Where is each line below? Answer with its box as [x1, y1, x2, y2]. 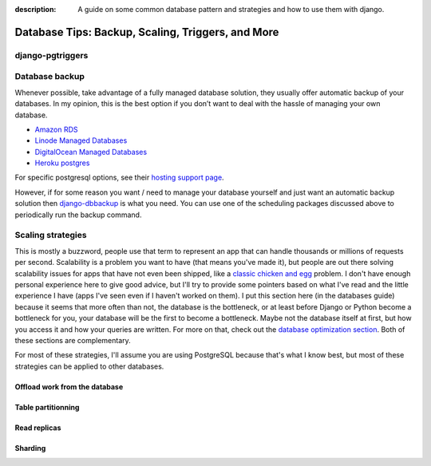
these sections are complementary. [14, 335, 131, 345]
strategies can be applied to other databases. [14, 361, 164, 371]
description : [14, 5, 57, 14]
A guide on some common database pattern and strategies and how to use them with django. [77, 5, 385, 14]
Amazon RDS [34, 124, 79, 134]
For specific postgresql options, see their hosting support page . [14, 172, 224, 183]
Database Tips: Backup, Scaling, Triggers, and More [14, 25, 279, 39]
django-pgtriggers [14, 49, 89, 61]
